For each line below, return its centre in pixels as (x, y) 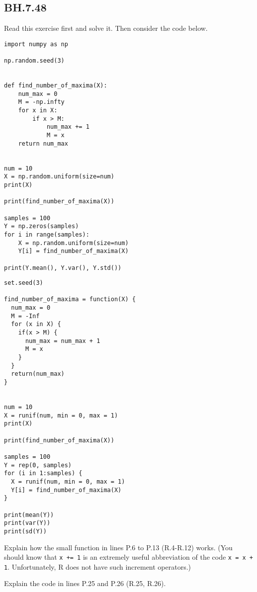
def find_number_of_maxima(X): (56, 86)
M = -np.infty (41, 102)
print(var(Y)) (27, 523)
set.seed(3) (24, 283)
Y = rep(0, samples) (38, 465)
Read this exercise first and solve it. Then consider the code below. (106, 28)
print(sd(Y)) (25, 531)
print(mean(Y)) (29, 515)
